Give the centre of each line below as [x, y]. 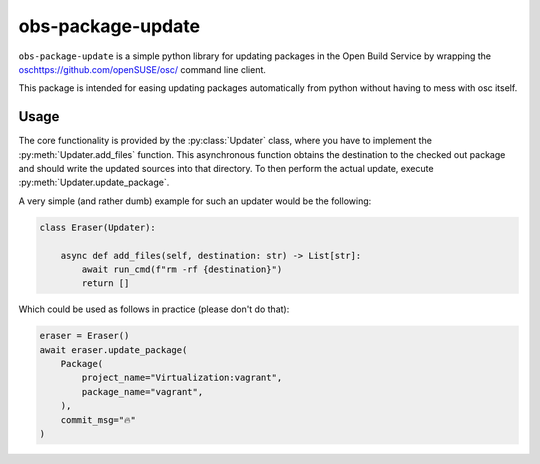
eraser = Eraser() [84, 336]
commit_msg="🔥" [98, 419]
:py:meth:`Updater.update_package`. [94, 182]
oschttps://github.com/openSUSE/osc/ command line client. [142, 69]
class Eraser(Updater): [98, 227]
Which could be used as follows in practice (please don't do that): [154, 309]
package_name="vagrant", [142, 391]
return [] [105, 283]
